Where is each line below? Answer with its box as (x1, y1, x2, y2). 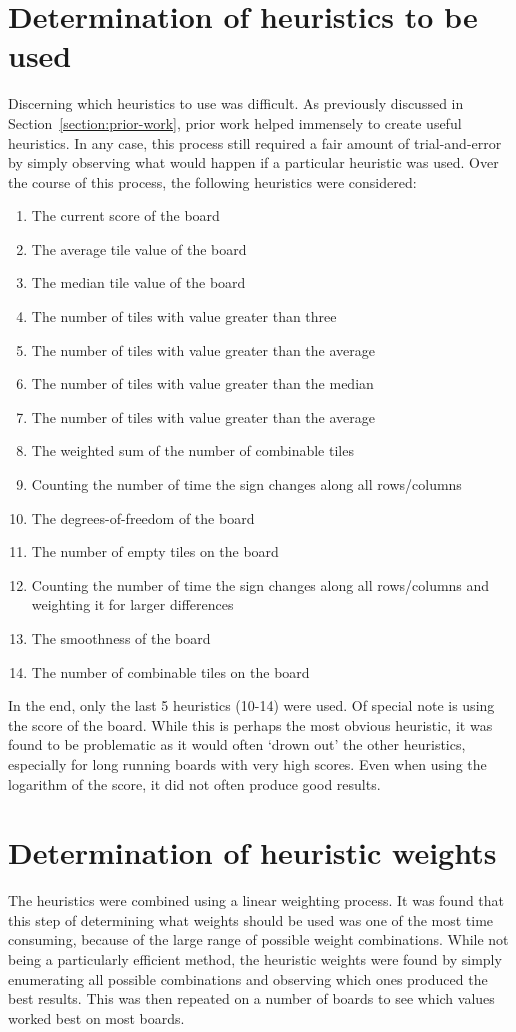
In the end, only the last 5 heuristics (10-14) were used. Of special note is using (8, 695, 495, 716)
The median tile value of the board (31, 272, 246, 293)
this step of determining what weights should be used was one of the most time (8, 909, 494, 930)
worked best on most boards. (8, 1007, 185, 1028)
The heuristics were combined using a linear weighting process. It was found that (8, 890, 505, 911)
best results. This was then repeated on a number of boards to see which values (8, 988, 495, 1009)
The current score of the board (31, 205, 220, 226)
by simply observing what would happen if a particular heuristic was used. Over (8, 152, 499, 173)
